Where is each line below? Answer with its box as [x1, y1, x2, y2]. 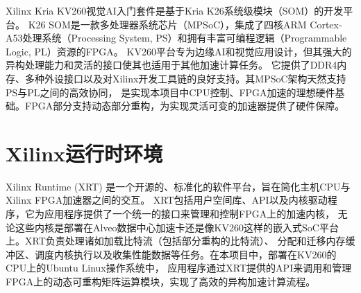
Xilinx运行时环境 [6, 139, 163, 167]
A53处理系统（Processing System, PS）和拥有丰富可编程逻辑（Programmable [6, 30, 347, 45]
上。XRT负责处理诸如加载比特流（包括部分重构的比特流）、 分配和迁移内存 [6, 233, 346, 248]
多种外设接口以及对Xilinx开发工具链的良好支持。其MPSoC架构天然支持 [24, 71, 346, 85]
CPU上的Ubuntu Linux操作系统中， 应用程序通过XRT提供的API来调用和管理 [6, 260, 352, 275]
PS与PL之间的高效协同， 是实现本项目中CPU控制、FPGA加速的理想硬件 [6, 85, 335, 99]
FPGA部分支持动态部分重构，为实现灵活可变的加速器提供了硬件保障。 [24, 98, 345, 113]
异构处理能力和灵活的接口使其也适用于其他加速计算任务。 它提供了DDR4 [6, 57, 337, 72]
